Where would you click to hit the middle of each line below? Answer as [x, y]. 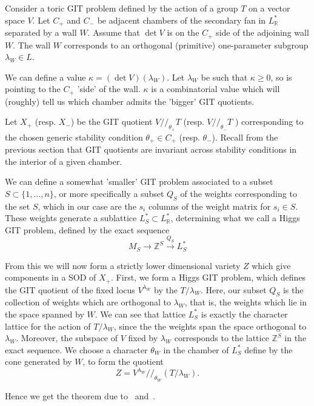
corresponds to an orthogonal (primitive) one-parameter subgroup [186, 45]
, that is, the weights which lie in [246, 302]
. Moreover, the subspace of [67, 338]
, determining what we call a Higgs [235, 218]
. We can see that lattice [140, 314]
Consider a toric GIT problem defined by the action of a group [122, 8]
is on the [183, 32]
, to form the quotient [123, 361]
